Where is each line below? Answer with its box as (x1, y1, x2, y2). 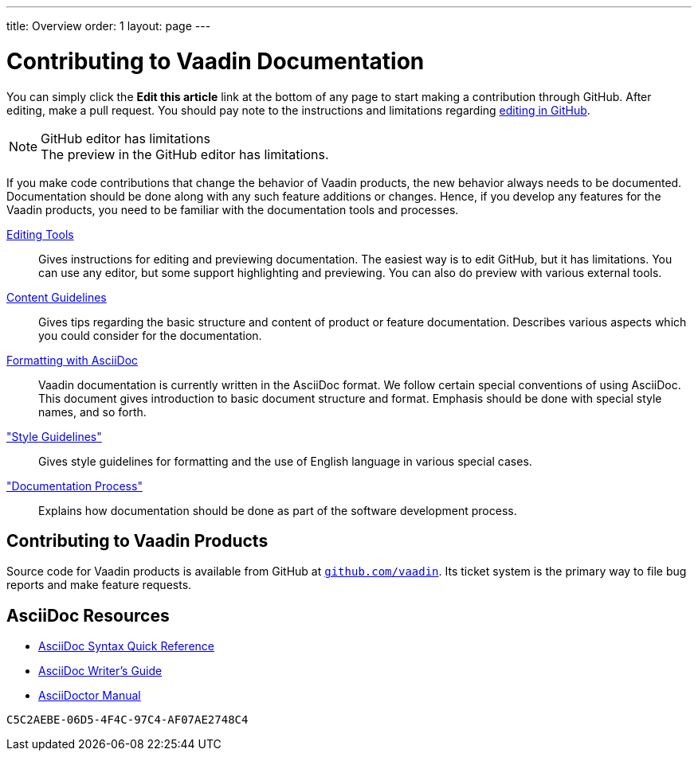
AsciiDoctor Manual (38, 689, 141, 703)
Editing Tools (6, 227, 74, 241)
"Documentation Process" (6, 478, 143, 493)
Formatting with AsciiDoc (6, 353, 139, 367)
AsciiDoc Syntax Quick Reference (38, 639, 214, 654)
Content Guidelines (6, 290, 107, 304)
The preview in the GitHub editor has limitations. (41, 146, 329, 162)
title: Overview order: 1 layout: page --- (6, 19, 211, 33)
